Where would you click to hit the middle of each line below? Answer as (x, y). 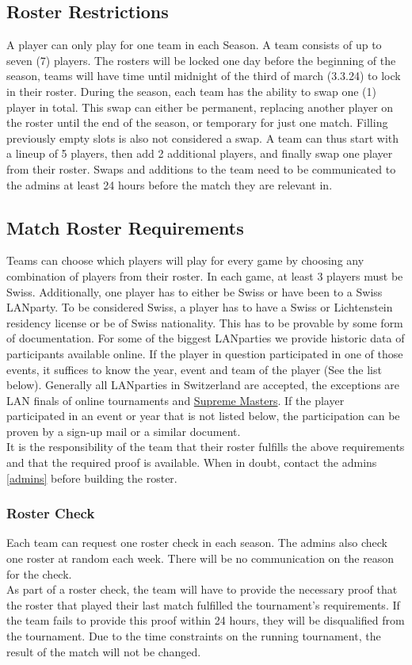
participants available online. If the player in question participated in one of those (205, 353)
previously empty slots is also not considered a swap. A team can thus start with (203, 138)
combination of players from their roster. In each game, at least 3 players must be (205, 275)
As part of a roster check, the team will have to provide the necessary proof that (202, 589)
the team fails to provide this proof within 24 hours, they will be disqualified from (206, 620)
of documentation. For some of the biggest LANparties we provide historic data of (206, 338)
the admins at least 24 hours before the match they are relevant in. (170, 184)
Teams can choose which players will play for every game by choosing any (185, 260)
